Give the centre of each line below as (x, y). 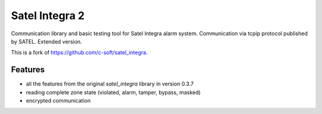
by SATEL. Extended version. (47, 41)
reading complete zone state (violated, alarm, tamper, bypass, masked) (113, 92)
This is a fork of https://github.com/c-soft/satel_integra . (79, 53)
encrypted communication (58, 101)
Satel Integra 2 (48, 16)
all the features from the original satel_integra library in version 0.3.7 (110, 84)
